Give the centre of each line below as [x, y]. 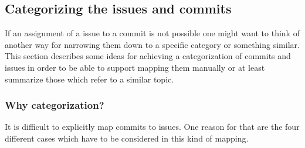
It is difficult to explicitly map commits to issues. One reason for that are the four [152, 127]
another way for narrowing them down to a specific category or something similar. [152, 44]
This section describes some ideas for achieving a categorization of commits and [148, 56]
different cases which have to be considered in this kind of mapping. [127, 138]
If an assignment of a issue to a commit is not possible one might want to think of [152, 33]
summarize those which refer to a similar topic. [89, 79]
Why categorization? [55, 105]
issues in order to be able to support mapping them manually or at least [135, 67]
